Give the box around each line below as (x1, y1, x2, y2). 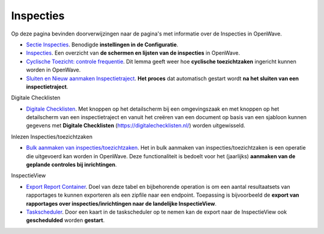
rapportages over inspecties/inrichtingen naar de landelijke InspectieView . (26, 200, 217, 207)
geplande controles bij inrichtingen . (26, 161, 117, 168)
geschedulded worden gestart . (26, 217, 105, 224)
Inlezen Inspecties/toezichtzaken (11, 133, 93, 140)
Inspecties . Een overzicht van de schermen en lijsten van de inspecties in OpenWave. (26, 49, 240, 57)
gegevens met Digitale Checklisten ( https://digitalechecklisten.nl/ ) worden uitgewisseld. (26, 122, 245, 129)
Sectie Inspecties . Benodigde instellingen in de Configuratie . (26, 41, 179, 48)
